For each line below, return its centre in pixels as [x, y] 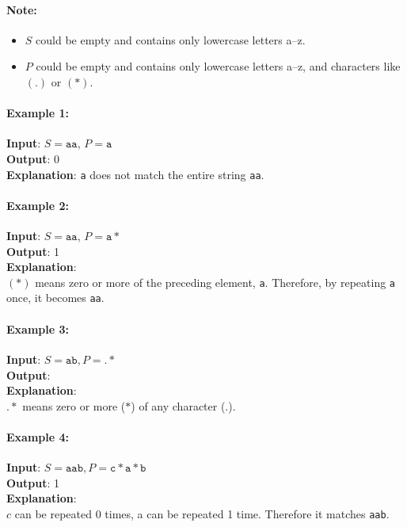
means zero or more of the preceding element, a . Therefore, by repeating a [215, 282]
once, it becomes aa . [55, 298]
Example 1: [38, 113]
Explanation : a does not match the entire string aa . [135, 174]
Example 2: [38, 205]
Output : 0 [33, 158]
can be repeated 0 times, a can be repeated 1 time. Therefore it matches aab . [202, 513]
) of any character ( [178, 405]
